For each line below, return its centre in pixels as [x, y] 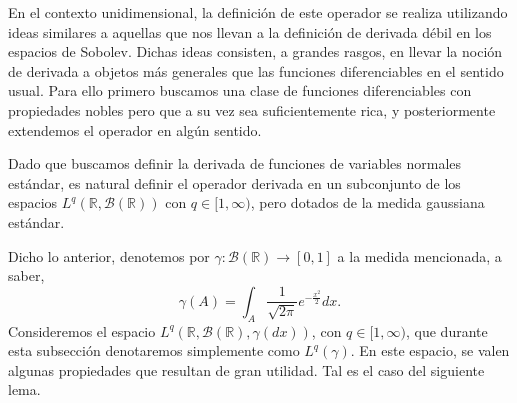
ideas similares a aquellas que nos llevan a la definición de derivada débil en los [250, 31]
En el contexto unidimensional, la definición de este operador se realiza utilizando [258, 12]
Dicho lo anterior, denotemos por [109, 255]
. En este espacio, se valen [430, 350]
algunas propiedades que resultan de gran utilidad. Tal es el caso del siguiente [246, 369]
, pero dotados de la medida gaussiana [367, 202]
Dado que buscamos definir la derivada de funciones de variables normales [235, 163]
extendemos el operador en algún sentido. [135, 129]
